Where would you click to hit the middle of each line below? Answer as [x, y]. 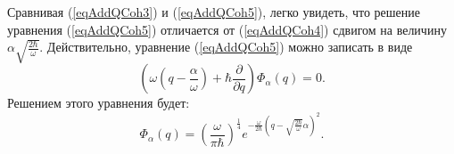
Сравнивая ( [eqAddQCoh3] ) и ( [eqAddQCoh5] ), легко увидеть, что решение [214, 12]
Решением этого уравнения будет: [99, 103]
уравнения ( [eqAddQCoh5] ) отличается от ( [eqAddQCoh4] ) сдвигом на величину [227, 29]
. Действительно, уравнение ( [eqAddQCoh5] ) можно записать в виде [226, 47]
